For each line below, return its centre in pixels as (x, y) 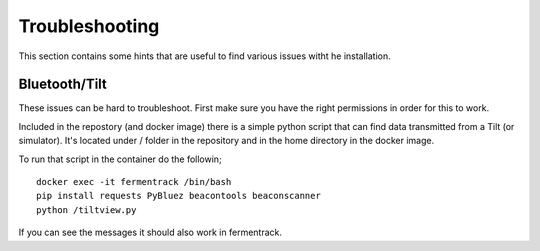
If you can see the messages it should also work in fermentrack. (150, 232)
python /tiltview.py (86, 209)
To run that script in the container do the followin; (120, 159)
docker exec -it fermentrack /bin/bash (134, 182)
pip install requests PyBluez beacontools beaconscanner (179, 196)
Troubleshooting (89, 26)
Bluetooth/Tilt (62, 84)
